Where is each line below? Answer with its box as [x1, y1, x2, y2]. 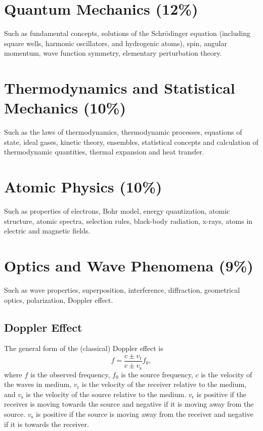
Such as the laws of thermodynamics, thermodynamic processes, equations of [4, 127, 242, 137]
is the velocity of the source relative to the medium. [26, 388, 187, 399]
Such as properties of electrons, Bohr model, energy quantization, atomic [4, 206, 230, 216]
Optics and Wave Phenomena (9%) [4, 255, 253, 276]
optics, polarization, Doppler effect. [4, 294, 113, 305]
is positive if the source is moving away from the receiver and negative [35, 408, 254, 419]
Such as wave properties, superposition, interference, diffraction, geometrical [4, 285, 240, 295]
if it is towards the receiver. [4, 418, 89, 429]
